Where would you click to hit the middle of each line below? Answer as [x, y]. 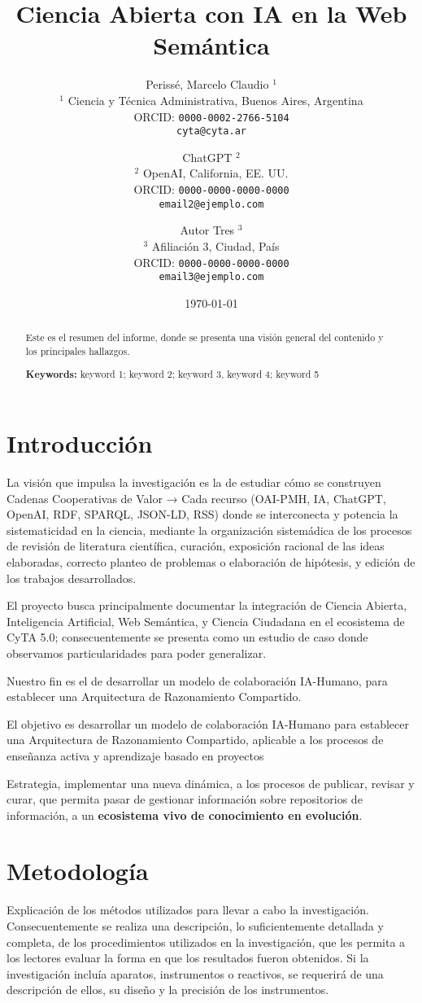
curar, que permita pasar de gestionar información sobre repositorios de [185, 799]
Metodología [78, 871]
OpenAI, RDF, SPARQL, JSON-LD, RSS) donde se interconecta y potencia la [202, 514]
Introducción [80, 443]
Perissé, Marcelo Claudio [207, 84]
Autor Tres [207, 230]
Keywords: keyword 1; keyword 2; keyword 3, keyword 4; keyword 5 [172, 374]
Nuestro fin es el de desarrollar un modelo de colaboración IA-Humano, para [197, 680]
